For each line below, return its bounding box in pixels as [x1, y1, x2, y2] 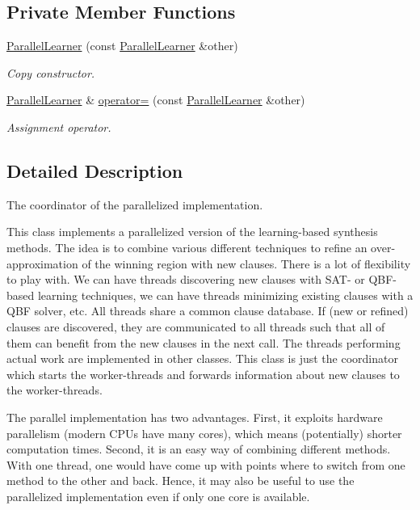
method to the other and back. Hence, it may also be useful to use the [6, 472, 355, 489]
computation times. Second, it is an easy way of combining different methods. [6, 440, 391, 457]
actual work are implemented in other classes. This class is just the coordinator [6, 350, 398, 367]
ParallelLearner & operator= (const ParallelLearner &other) [6, 91, 305, 108]
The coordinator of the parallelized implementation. [6, 196, 263, 213]
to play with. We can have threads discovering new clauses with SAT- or [6, 271, 365, 288]
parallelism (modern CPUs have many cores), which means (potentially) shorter [6, 424, 402, 441]
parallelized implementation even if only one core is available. [6, 487, 310, 504]
